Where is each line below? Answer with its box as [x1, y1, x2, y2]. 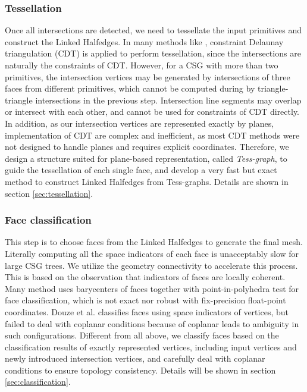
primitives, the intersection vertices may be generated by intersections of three [5, 70, 290, 83]
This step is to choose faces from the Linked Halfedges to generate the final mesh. [5, 236, 303, 248]
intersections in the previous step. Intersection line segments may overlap [35, 93, 302, 106]
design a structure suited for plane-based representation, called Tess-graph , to [5, 152, 287, 164]
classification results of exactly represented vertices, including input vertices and [5, 340, 297, 353]
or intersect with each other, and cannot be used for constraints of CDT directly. [5, 105, 300, 118]
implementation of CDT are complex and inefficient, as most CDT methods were [5, 128, 300, 141]
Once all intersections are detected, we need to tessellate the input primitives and [5, 24, 302, 36]
